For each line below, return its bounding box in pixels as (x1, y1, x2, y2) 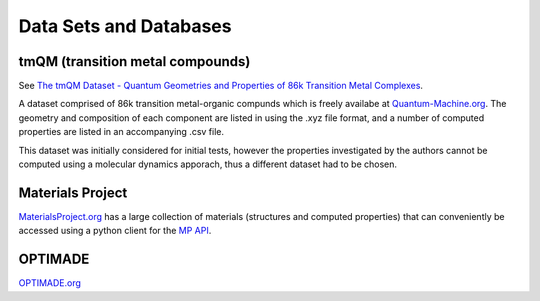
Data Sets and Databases (18, 15, 232, 37)
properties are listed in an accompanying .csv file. (18, 126, 225, 138)
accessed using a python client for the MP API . (18, 225, 212, 237)
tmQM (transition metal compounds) (18, 53, 251, 70)
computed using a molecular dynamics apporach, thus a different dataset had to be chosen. (18, 158, 398, 170)
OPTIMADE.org (18, 277, 82, 289)
